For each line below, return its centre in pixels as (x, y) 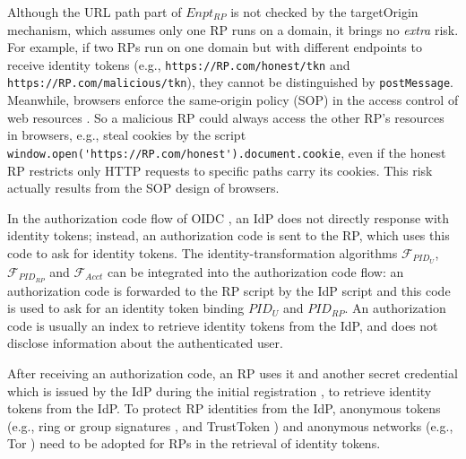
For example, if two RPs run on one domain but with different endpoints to (215, 47)
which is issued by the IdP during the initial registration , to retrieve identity (220, 390)
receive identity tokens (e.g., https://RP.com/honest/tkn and (179, 64)
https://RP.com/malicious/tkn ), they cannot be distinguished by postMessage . (230, 82)
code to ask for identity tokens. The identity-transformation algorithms (203, 252)
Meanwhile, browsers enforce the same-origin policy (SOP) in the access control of (233, 100)
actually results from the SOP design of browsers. (143, 188)
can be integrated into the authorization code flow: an (255, 271)
